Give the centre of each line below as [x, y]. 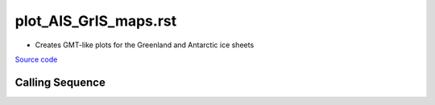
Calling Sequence [60, 82]
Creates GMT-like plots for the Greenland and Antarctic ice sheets [145, 45]
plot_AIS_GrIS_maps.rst [96, 21]
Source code [36, 59]
